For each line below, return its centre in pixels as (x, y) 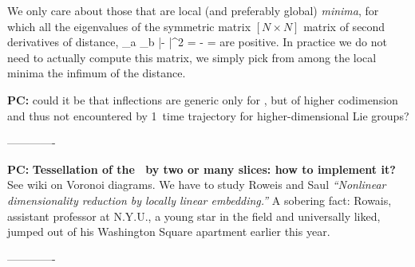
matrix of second (344, 26)
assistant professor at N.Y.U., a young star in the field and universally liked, (194, 216)
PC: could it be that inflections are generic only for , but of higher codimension (203, 99)
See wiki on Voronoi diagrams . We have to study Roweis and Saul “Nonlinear (197, 185)
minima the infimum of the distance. (97, 73)
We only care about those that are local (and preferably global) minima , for (193, 10)
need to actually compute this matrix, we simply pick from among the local (192, 57)
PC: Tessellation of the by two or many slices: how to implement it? (202, 169)
